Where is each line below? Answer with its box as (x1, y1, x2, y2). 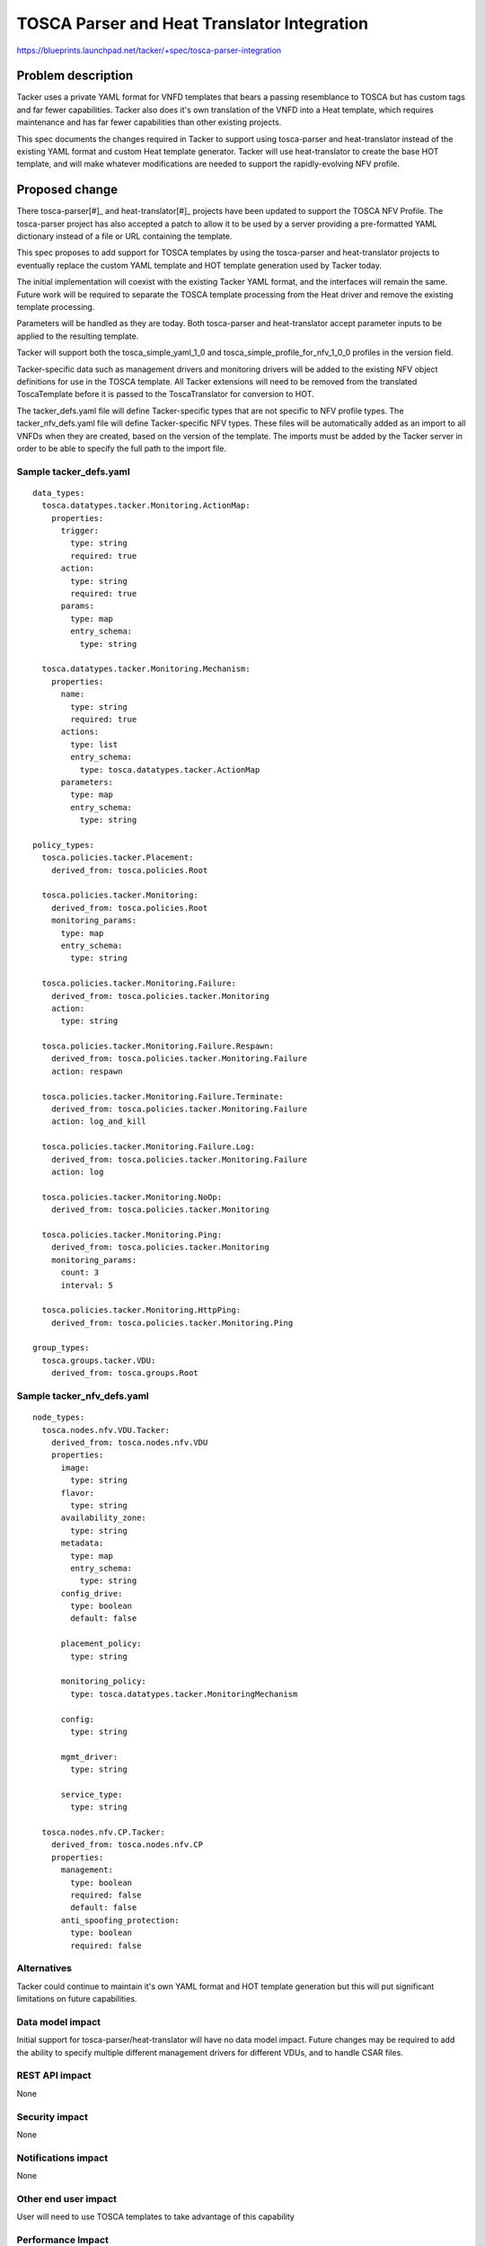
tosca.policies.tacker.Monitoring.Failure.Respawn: (41, 1041, 274, 1051)
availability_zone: (60, 1513, 147, 1523)
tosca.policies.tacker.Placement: (41, 853, 194, 862)
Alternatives (16, 1962, 72, 1975)
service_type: (60, 1789, 123, 1799)
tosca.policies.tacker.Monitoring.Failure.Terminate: (41, 1092, 284, 1101)
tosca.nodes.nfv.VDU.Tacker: (41, 1425, 171, 1435)
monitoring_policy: (60, 1676, 147, 1686)
